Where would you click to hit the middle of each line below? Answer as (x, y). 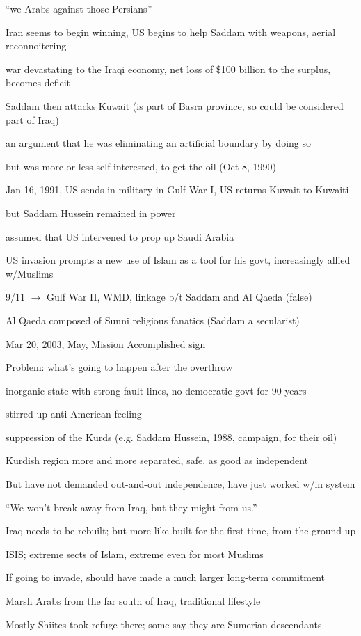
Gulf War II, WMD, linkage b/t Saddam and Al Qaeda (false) (179, 297)
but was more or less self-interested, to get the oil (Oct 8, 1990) (141, 166)
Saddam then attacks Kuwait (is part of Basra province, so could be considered (175, 105)
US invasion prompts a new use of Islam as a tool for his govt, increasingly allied (178, 260)
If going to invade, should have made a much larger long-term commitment (166, 577)
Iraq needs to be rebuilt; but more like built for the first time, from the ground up (181, 531)
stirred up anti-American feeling (74, 414)
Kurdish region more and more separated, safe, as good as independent (157, 460)
